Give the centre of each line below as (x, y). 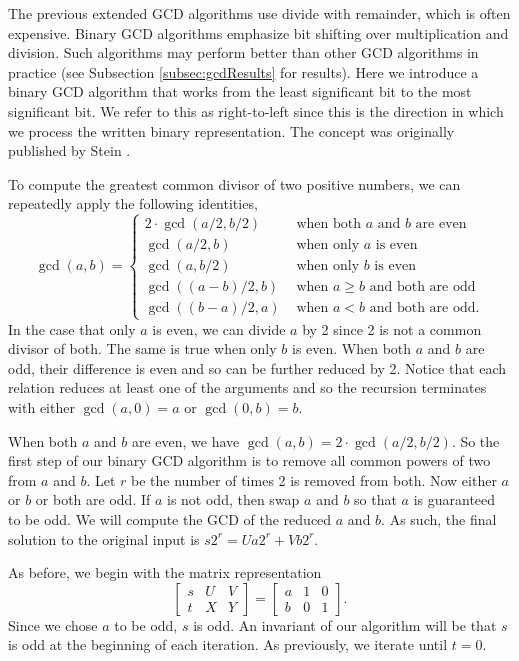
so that (375, 499)
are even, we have (185, 440)
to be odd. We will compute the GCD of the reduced (170, 518)
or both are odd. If (93, 499)
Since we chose (53, 624)
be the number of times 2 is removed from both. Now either (314, 479)
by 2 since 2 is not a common (392, 328)
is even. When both (351, 348)
